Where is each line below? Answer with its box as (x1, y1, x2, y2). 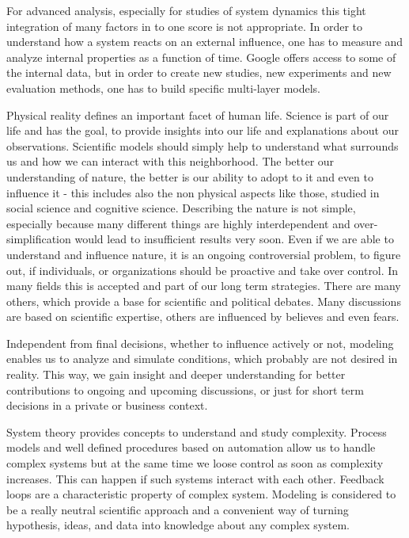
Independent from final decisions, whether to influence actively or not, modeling (6, 334, 394, 351)
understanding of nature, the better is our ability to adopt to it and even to (6, 168, 373, 185)
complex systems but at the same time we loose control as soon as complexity (6, 455, 384, 471)
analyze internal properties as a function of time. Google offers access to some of (6, 48, 396, 65)
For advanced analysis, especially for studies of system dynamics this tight (6, 2, 366, 18)
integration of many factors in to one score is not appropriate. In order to (6, 17, 363, 34)
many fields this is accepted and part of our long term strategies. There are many (6, 277, 401, 294)
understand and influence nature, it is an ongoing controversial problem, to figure (6, 246, 401, 262)
